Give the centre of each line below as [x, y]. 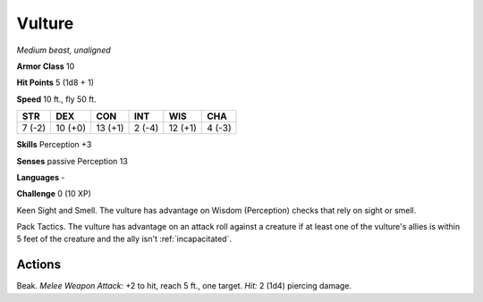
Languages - [41, 177]
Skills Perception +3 [54, 145]
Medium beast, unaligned [64, 50]
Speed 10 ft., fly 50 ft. [57, 99]
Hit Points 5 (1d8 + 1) [55, 83]
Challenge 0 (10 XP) [54, 194]
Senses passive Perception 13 [72, 161]
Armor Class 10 [46, 66]
